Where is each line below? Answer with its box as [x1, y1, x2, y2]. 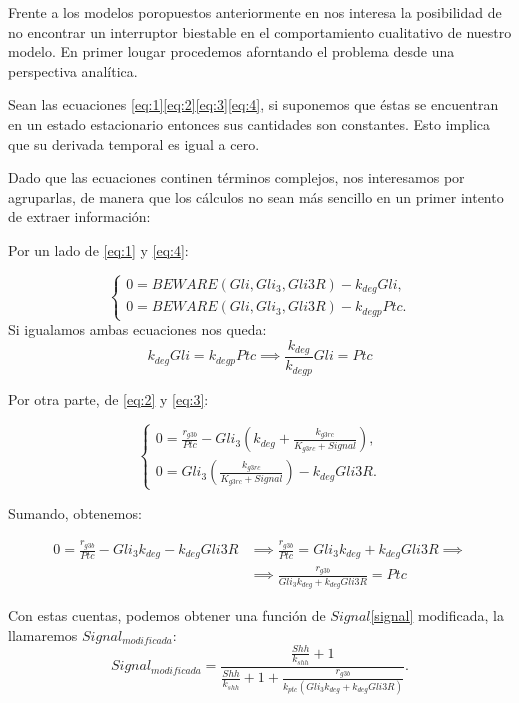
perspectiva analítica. [8, 60, 138, 81]
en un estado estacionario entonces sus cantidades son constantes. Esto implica [8, 113, 491, 134]
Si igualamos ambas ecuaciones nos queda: [8, 319, 267, 339]
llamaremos [8, 624, 78, 645]
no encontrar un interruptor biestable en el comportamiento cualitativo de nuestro [8, 21, 512, 42]
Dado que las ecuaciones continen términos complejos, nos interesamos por [8, 167, 465, 188]
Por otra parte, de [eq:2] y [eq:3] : [8, 388, 209, 409]
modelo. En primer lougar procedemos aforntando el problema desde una [8, 41, 455, 62]
